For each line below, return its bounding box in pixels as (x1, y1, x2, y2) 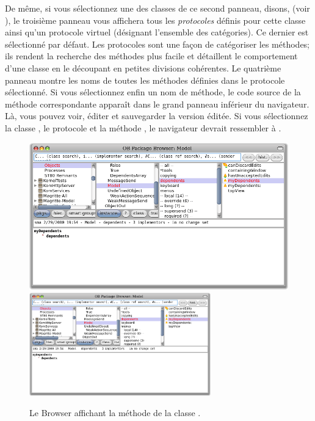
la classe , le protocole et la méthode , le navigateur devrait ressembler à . (5, 121, 281, 134)
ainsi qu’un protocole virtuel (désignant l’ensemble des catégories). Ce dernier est (5, 26, 309, 38)
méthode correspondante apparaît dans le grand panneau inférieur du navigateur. (5, 97, 310, 110)
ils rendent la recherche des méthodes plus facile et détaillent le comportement (5, 49, 298, 62)
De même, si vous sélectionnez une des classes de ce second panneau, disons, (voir (5, 2, 310, 14)
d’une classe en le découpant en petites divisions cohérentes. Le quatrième (5, 61, 281, 74)
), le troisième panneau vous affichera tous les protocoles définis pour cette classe (5, 13, 306, 26)
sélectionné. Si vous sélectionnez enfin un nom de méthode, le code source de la (5, 86, 301, 98)
